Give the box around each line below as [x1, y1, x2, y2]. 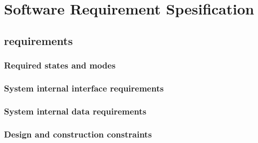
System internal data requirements [4, 104, 147, 117]
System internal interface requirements [4, 81, 164, 94]
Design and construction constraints [4, 127, 152, 140]
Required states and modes [4, 59, 116, 71]
